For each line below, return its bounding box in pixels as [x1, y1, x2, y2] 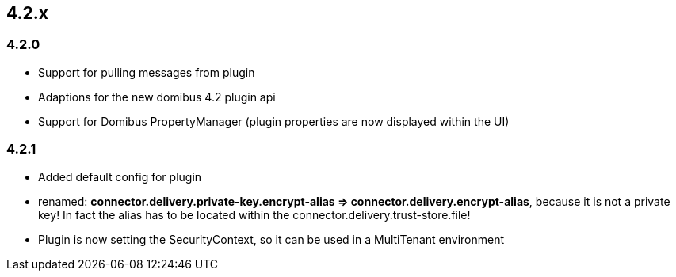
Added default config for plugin [38, 169, 202, 184]
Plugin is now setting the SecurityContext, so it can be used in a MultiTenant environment [38, 232, 504, 246]
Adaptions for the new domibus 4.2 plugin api [38, 89, 276, 104]
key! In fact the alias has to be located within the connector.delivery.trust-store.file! [38, 207, 471, 222]
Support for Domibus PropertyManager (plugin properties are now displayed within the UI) [38, 114, 510, 128]
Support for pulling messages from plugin [38, 65, 255, 79]
